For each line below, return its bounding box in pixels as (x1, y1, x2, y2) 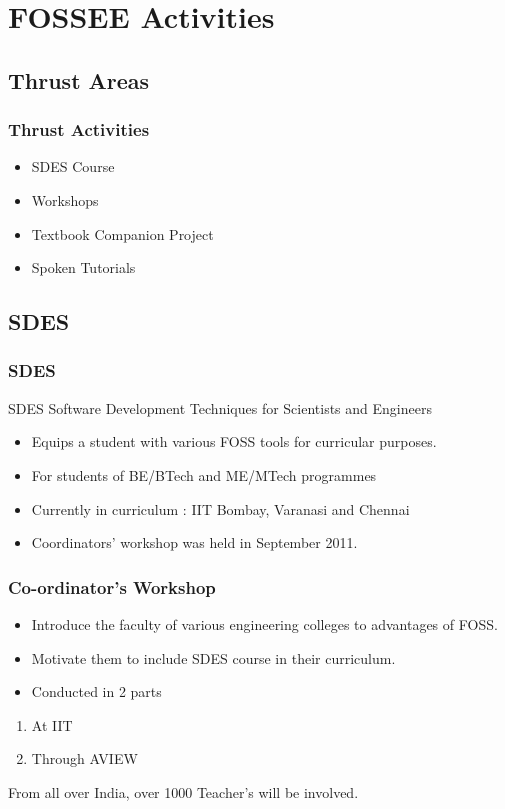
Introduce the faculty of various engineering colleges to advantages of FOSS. (31, 613, 498, 634)
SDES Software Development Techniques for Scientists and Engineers (8, 397, 432, 418)
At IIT (31, 714, 73, 735)
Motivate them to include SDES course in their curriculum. (31, 647, 396, 668)
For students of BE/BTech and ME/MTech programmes (31, 464, 377, 485)
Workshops (31, 189, 99, 210)
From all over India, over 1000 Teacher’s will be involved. (8, 781, 359, 802)
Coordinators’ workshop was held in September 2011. (31, 532, 358, 553)
